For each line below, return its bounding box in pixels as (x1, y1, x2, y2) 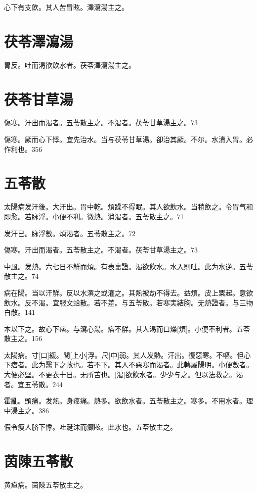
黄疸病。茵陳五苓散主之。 (4, 480, 87, 490)
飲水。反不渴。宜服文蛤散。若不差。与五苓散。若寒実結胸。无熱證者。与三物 (4, 297, 253, 307)
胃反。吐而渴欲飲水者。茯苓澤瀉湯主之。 (4, 59, 135, 70)
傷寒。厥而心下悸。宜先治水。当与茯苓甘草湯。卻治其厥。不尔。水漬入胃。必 (4, 134, 253, 145)
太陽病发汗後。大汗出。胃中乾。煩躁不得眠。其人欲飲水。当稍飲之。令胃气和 (4, 201, 253, 212)
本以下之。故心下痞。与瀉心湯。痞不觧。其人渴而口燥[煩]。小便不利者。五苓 (4, 323, 250, 334)
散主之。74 (4, 271, 39, 281)
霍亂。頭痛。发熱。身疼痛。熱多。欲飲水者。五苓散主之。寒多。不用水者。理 (4, 395, 253, 406)
